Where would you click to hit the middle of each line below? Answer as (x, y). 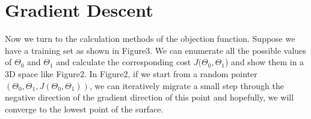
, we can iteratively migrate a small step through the (186, 85)
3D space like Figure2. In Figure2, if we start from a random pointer (131, 73)
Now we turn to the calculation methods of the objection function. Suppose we (150, 39)
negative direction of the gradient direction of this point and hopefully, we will (149, 97)
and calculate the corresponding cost (124, 62)
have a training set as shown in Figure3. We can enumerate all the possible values (155, 50)
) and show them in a (265, 62)
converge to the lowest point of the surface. (84, 109)
